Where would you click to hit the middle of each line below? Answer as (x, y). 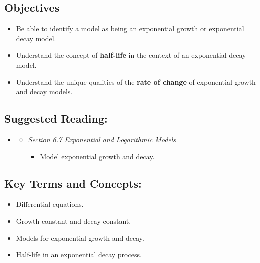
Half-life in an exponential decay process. (79, 255)
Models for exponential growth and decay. (80, 238)
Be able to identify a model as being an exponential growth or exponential (130, 28)
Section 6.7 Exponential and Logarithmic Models (102, 139)
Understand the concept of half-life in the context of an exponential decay (131, 55)
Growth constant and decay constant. (73, 221)
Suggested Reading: (56, 118)
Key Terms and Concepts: (73, 183)
